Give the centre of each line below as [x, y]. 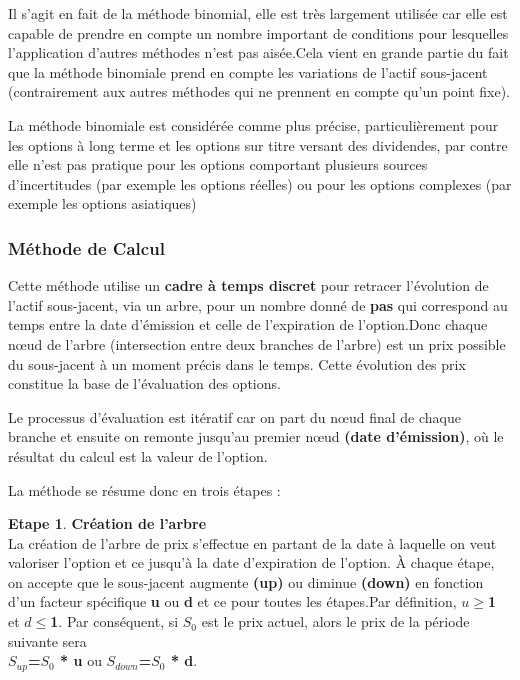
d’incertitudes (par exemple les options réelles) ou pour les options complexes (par [260, 183]
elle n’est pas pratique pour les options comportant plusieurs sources [218, 164]
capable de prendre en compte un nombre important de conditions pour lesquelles [258, 32]
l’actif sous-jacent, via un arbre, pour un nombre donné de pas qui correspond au [258, 304]
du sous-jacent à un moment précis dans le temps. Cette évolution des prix [237, 363]
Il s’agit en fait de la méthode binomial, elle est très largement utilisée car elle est [258, 13]
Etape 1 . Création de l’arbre [107, 523]
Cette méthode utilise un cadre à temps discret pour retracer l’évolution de [248, 285]
